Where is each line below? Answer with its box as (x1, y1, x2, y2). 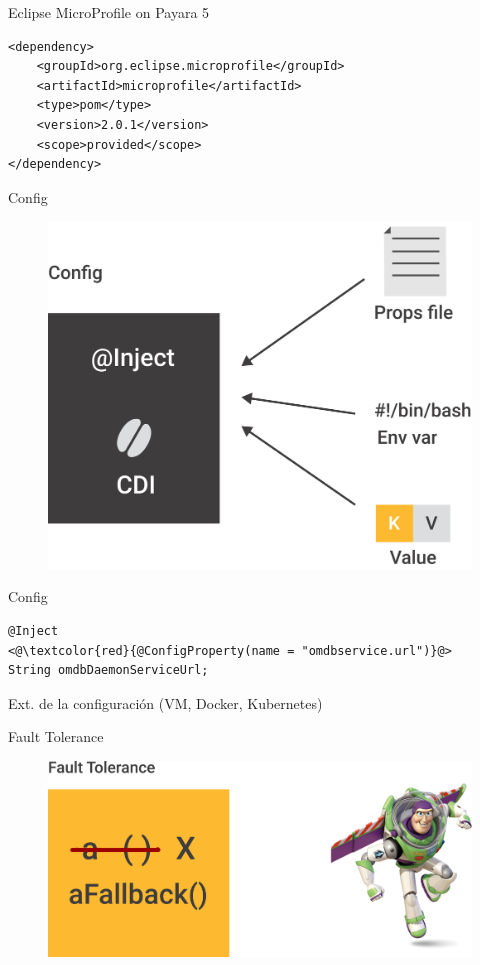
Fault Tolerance (8, 726, 104, 747)
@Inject (8, 623, 59, 638)
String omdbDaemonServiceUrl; (8, 663, 209, 678)
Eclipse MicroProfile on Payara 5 (8, 2, 210, 22)
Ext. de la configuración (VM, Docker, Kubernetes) (8, 692, 323, 713)
